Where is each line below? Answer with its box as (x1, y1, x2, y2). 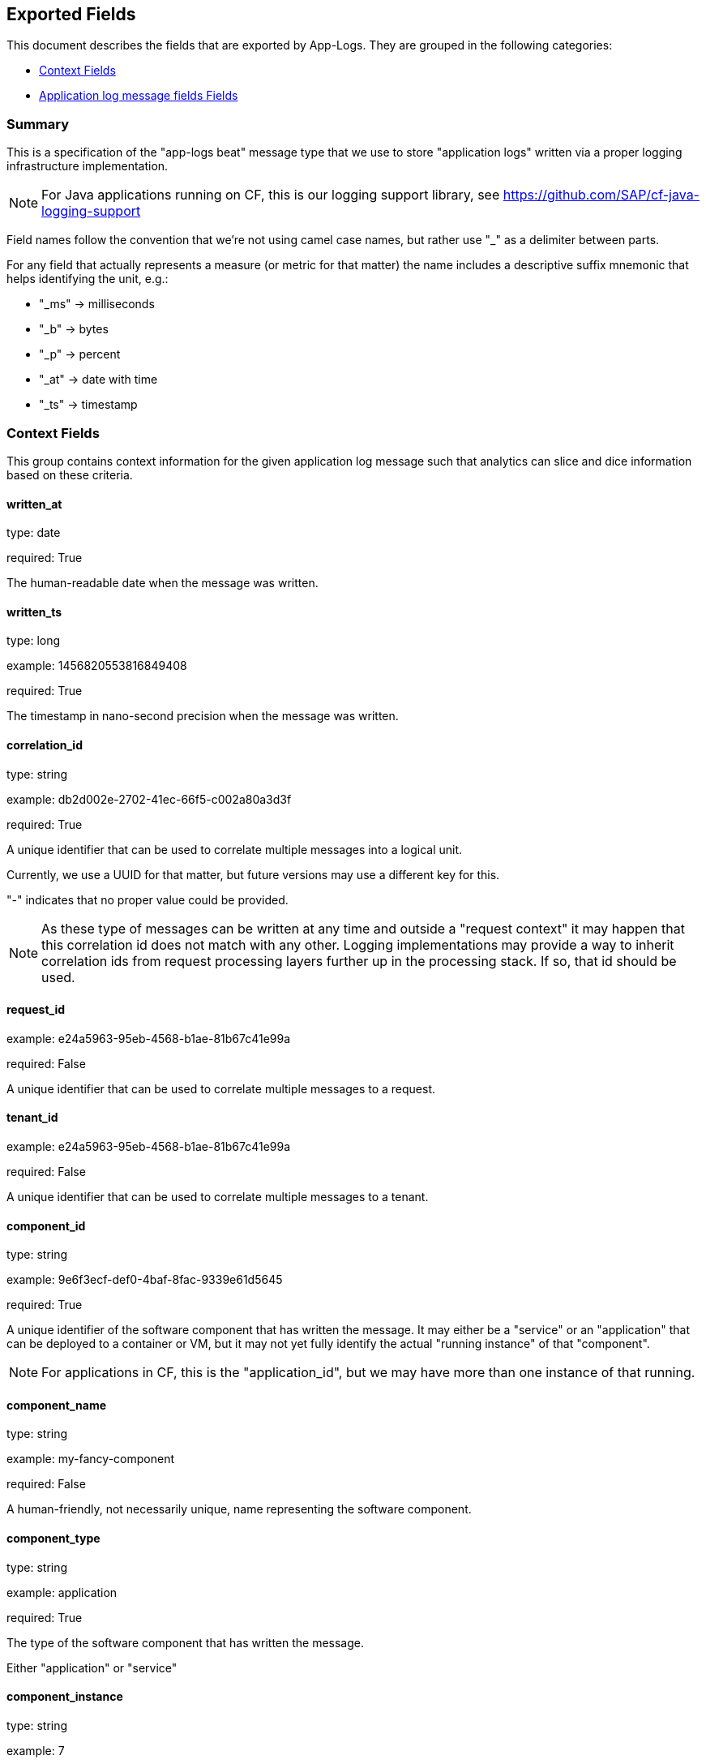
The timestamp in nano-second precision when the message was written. (6, 709, 399, 723)
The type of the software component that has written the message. (6, 1635, 365, 1650)
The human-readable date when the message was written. (6, 576, 319, 590)
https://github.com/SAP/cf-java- (503, 187, 700, 204)
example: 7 (6, 1743, 65, 1758)
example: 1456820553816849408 (6, 659, 187, 673)
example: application (6, 1585, 118, 1599)
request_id (6, 1002, 66, 1017)
